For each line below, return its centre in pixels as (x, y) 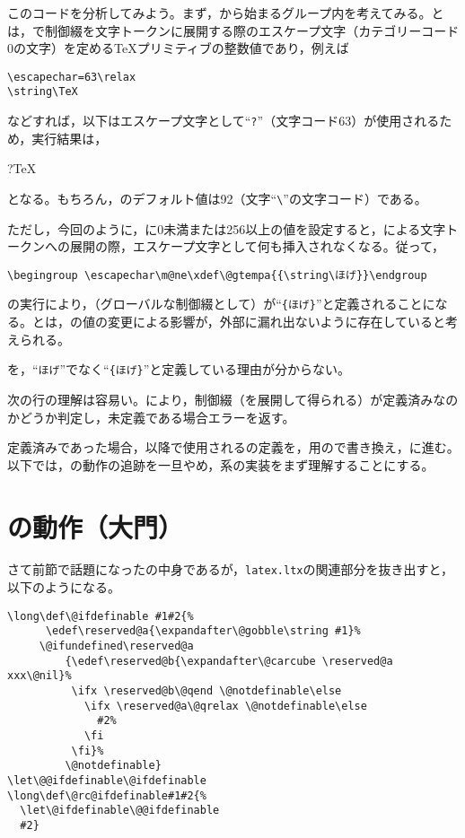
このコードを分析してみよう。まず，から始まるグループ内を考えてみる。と (226, 13)
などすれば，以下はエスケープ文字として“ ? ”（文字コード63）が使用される (224, 121)
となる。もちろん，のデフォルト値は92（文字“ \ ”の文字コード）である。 (217, 198)
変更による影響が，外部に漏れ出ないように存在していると (276, 322)
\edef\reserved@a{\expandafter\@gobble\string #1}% (203, 631)
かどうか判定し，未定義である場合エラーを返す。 (151, 417)
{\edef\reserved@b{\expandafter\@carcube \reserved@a (229, 661)
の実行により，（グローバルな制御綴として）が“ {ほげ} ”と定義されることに (221, 304)
